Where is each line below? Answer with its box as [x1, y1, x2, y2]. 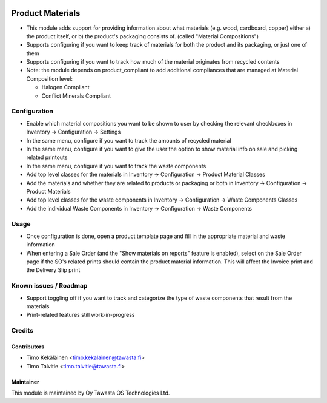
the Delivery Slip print [26, 266, 81, 274]
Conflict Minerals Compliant [41, 92, 111, 100]
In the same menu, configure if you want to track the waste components [26, 162, 206, 169]
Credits [11, 327, 33, 335]
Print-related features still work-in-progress [26, 311, 135, 319]
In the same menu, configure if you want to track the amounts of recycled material [26, 137, 231, 144]
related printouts [26, 154, 68, 161]
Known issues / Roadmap [11, 282, 88, 290]
